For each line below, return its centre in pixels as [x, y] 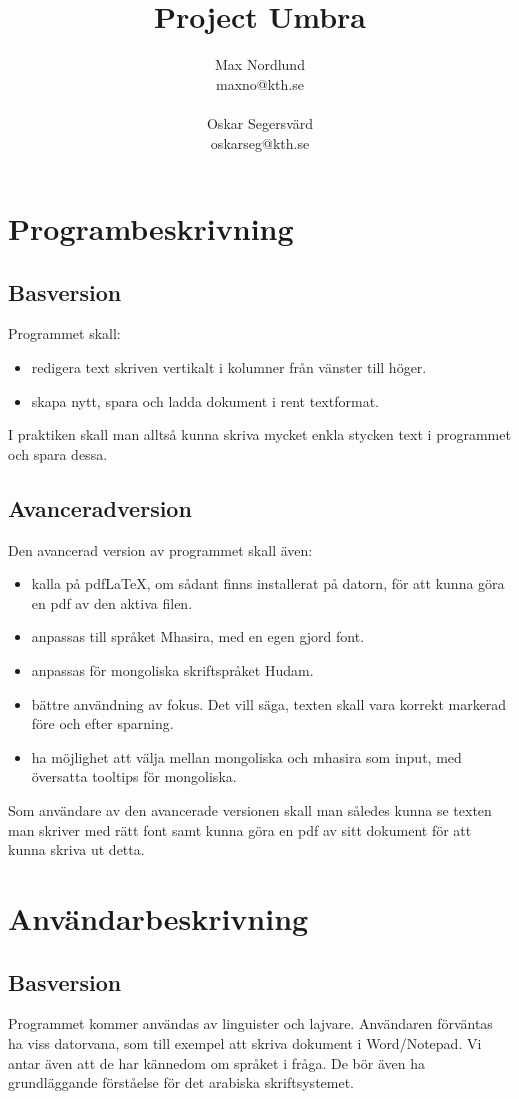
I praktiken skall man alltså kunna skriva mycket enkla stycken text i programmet [259, 434]
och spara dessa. [58, 453]
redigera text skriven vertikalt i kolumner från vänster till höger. [229, 367]
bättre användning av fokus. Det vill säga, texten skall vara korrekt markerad [269, 703]
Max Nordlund [260, 64]
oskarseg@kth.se [260, 142]
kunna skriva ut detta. [76, 849]
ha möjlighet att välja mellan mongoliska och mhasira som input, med [246, 756]
